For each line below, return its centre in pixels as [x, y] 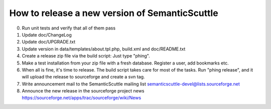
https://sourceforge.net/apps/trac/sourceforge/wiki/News [82, 98]
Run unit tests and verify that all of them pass [69, 28]
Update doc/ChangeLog [47, 34]
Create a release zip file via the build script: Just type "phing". [86, 56]
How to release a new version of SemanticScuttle [114, 13]
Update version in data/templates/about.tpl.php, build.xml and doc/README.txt [104, 49]
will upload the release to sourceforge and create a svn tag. [83, 77]
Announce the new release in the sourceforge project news [83, 91]
